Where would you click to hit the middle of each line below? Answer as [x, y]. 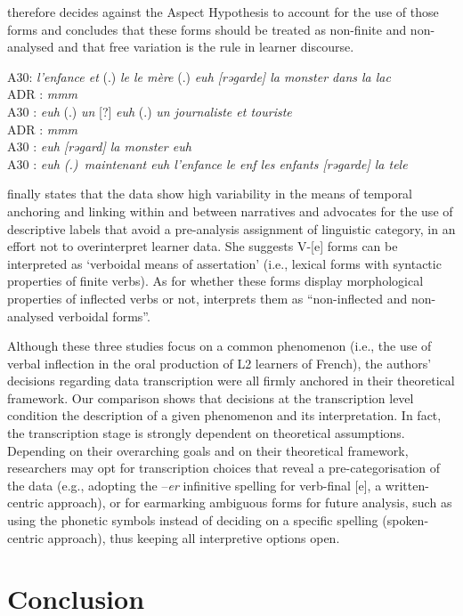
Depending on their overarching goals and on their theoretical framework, [208, 450]
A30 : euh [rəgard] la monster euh [99, 146]
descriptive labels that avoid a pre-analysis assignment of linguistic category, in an [231, 228]
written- [407, 485]
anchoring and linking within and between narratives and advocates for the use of [230, 211]
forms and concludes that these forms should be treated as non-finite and [207, 29]
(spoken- [406, 520]
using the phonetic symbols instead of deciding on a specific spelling [193, 520]
